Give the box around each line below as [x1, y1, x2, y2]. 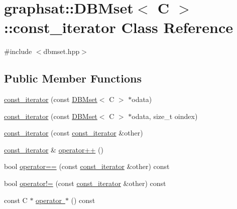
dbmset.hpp [43, 46, 80, 56]
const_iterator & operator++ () [4, 144, 103, 154]
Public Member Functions [4, 70, 142, 86]
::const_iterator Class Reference [4, 17, 233, 37]
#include [4, 46, 32, 56]
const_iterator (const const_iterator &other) [4, 127, 143, 138]
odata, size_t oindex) [132, 110, 198, 121]
